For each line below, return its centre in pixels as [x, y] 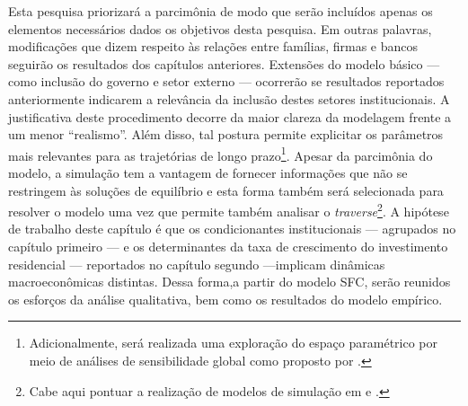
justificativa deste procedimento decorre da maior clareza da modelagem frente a [230, 116]
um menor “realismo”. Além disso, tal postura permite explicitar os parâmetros [226, 134]
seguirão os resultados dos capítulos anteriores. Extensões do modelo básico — [224, 63]
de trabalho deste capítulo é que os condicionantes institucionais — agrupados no [232, 229]
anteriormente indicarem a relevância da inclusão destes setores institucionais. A [229, 98]
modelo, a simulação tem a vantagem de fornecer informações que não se [208, 172]
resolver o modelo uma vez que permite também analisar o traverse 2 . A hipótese [229, 210]
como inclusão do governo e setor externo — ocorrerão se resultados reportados [226, 81]
